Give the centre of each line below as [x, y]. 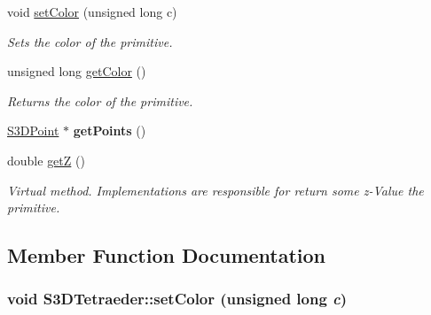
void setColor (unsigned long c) [92, 12]
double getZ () [46, 160]
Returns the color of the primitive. [100, 100]
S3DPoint [33, 131]
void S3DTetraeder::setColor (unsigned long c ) [177, 299]
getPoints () [110, 131]
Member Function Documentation [167, 255]
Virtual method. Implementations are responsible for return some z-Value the [215, 190]
